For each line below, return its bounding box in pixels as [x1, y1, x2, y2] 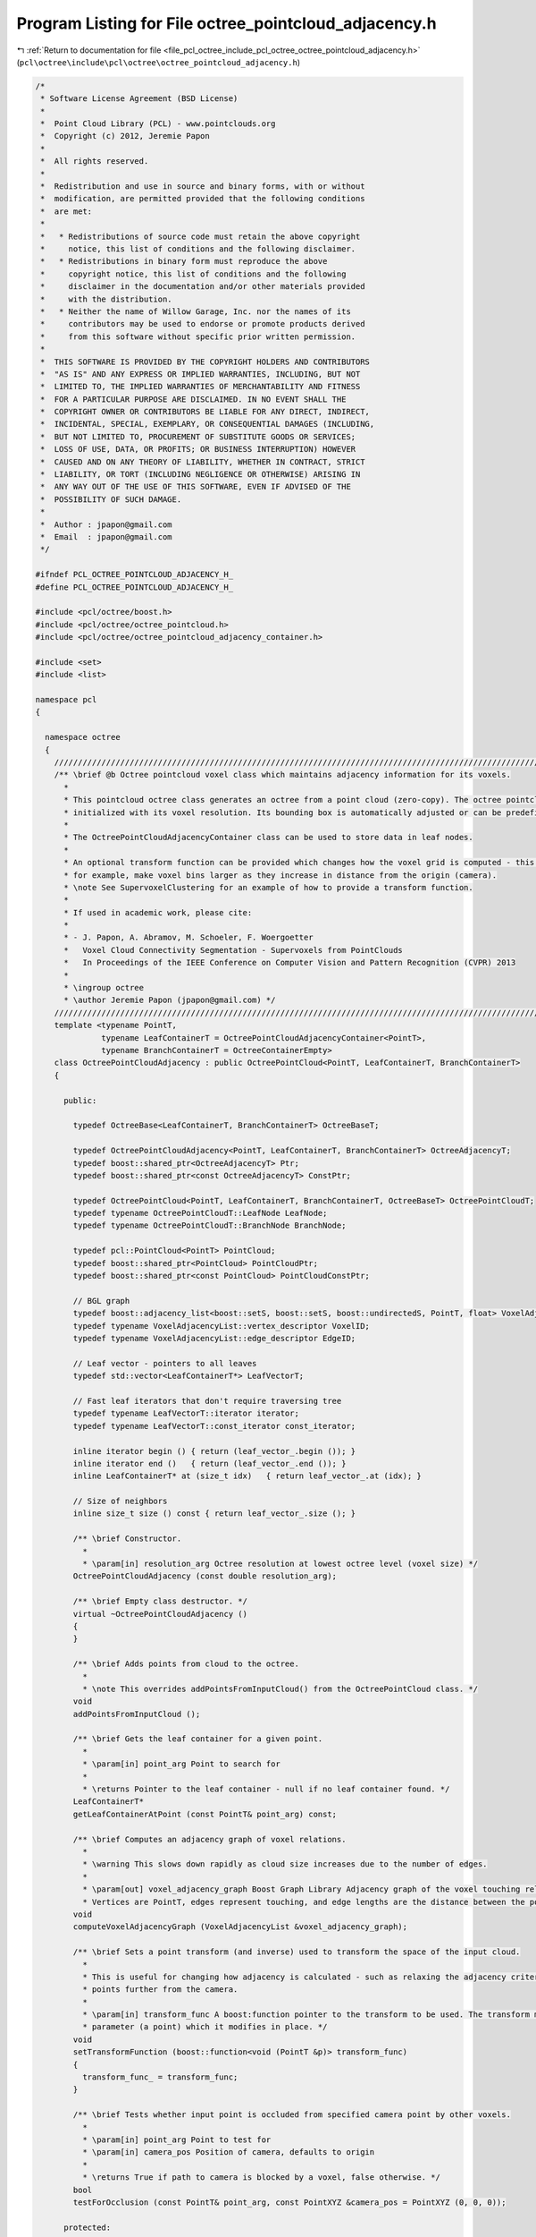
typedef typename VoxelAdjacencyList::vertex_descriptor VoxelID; [72, 1321, 371, 1331]
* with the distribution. [40, 293, 173, 304]
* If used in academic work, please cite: [63, 907, 253, 917]
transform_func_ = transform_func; [81, 2072, 239, 2082]
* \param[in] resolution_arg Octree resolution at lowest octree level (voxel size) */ [81, 1559, 478, 1569]
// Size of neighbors [72, 1496, 168, 1507]
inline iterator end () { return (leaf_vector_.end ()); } [72, 1459, 347, 1468]
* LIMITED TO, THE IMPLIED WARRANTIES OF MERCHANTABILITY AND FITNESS [40, 381, 361, 392]
